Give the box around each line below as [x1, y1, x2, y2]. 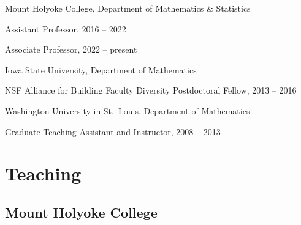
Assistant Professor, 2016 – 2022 [5, 22, 126, 35]
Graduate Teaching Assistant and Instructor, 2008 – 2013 [5, 125, 221, 138]
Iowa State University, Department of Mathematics [5, 63, 197, 76]
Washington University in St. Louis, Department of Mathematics [5, 104, 250, 117]
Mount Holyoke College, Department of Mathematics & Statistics [5, 2, 251, 14]
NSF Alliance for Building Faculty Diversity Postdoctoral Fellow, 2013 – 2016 [5, 84, 297, 97]
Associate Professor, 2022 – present [5, 43, 137, 56]
